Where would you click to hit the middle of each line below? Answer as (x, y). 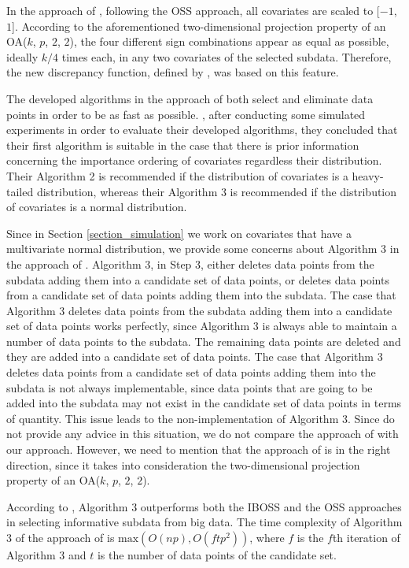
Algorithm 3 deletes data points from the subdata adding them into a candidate (199, 310)
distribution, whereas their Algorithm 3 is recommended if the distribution (217, 191)
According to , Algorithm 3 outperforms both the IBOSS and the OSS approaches (204, 506)
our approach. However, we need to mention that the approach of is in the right (199, 449)
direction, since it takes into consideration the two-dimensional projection (183, 464)
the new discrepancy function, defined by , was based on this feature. (173, 72)
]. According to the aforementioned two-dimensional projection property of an (199, 26)
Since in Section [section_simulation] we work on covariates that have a (179, 233)
